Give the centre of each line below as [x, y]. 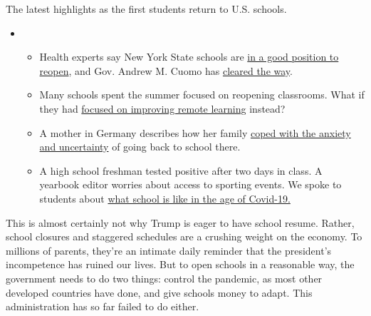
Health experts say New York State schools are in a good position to [189, 57]
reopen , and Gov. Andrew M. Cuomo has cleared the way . [166, 70]
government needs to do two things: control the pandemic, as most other [164, 278]
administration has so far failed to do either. [103, 306]
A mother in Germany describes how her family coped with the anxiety [195, 132]
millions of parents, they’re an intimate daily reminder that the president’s [169, 250]
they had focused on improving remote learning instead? [162, 108]
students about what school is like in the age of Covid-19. [165, 198]
